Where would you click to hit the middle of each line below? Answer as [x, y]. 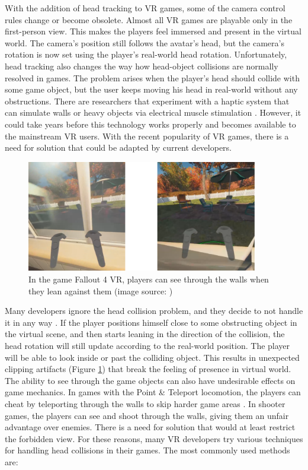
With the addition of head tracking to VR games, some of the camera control [145, 8]
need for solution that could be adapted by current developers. [118, 147]
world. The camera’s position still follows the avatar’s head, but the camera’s [145, 42]
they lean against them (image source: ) [101, 290]
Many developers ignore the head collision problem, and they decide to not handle [154, 311]
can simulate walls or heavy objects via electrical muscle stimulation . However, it [153, 112]
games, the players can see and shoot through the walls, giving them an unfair [147, 415]
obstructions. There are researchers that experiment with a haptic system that [147, 101]
